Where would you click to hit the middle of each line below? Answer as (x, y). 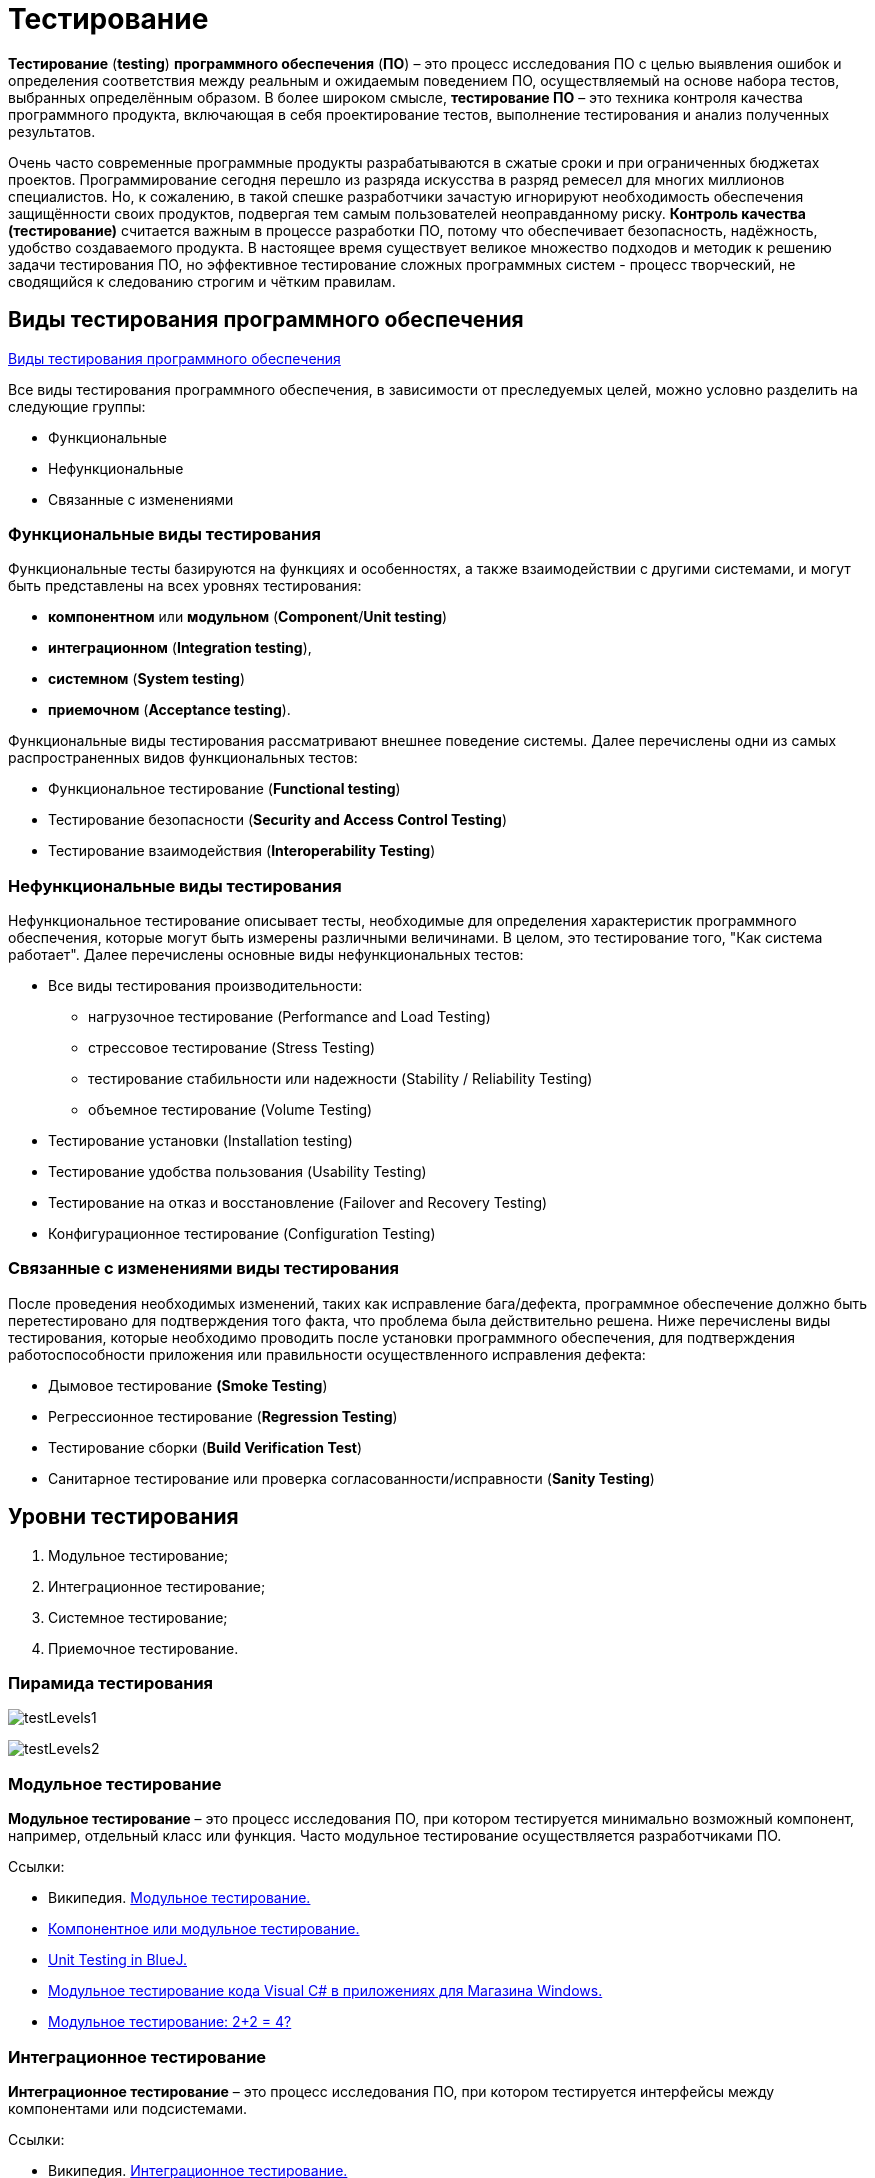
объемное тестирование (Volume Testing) (230, 1110)
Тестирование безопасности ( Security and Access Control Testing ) (278, 820)
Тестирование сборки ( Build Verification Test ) (205, 1447)
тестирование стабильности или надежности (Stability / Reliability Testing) (340, 1079)
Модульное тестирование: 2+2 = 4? (170, 2022)
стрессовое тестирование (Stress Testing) (232, 1048)
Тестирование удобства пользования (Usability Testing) (237, 1172)
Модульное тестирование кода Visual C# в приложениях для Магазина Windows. (325, 1991)
